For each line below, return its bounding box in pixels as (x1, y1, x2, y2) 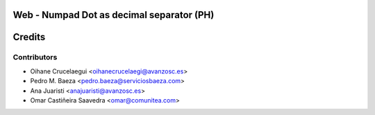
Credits (12, 31, 46, 43)
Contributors (12, 53, 58, 62)
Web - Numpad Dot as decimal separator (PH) (12, 9, 215, 21)
